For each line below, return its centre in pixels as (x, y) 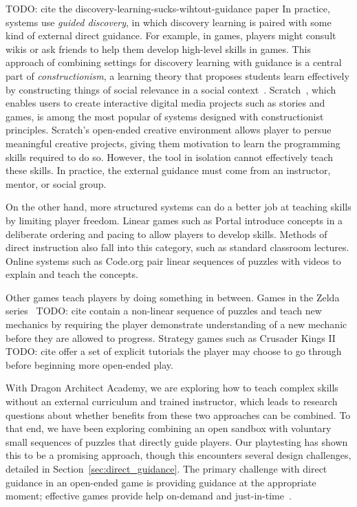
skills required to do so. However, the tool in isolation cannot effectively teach (169, 157)
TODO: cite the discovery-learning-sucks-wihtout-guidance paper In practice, (168, 8)
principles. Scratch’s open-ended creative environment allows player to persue (169, 130)
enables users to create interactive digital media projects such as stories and (165, 103)
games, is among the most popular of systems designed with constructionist (165, 116)
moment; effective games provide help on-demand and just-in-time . (149, 496)
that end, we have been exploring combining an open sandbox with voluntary (169, 428)
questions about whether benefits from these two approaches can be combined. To (178, 414)
